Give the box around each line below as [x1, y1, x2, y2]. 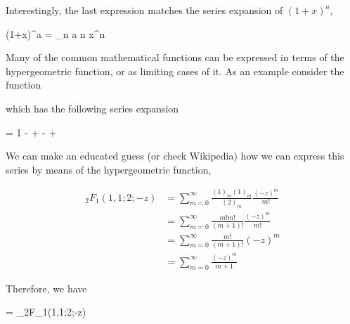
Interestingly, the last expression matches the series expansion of [6, 3, 283, 17]
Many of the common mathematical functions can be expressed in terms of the [6, 50, 344, 65]
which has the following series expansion [6, 101, 179, 115]
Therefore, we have [6, 280, 87, 295]
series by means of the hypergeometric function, [6, 162, 212, 176]
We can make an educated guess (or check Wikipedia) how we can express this [6, 148, 344, 163]
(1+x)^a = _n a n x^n [6, 26, 105, 41]
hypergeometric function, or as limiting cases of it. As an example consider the [6, 63, 344, 78]
